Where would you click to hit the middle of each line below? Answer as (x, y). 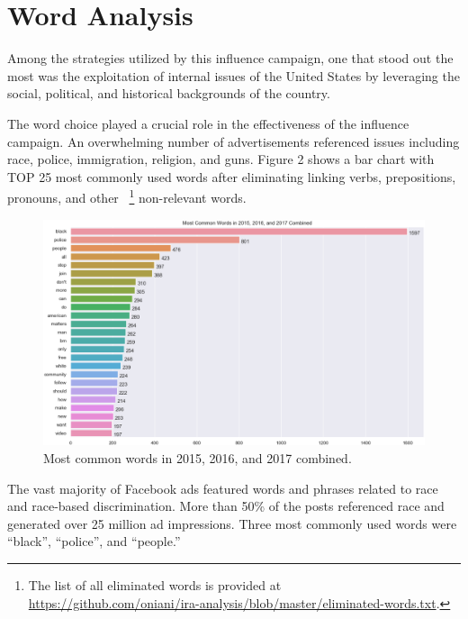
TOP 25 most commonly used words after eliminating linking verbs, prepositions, (232, 176)
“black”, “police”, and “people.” (94, 541)
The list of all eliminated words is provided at (155, 585)
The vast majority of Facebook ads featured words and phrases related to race (223, 488)
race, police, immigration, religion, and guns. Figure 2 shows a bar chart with (221, 159)
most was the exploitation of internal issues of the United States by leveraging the (234, 75)
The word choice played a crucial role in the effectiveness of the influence (208, 123)
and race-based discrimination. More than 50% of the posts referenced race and (226, 506)
